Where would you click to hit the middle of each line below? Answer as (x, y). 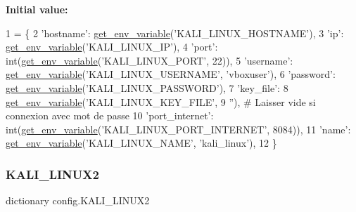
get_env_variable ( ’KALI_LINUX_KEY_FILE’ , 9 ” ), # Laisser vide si (161, 101)
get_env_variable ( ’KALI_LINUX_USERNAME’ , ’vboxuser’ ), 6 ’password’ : (171, 74)
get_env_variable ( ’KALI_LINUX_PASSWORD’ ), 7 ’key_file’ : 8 (147, 87)
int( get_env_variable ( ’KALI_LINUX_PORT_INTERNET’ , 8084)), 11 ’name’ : (178, 129)
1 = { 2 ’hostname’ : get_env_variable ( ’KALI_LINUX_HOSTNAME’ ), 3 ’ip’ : (175, 33)
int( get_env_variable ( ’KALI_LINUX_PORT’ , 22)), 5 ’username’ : (150, 60)
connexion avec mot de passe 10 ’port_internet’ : (110, 115)
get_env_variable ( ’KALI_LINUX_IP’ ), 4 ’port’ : (112, 47)
